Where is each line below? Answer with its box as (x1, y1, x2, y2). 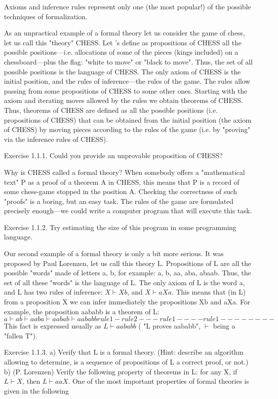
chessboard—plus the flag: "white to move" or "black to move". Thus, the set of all (4, 56, 253, 66)
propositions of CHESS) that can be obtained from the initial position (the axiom (4, 114, 252, 125)
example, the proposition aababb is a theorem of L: (4, 306, 159, 316)
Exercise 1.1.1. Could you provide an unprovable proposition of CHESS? (4, 150, 223, 161)
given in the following (4, 385, 69, 396)
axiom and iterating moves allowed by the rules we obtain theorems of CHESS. (4, 95, 243, 105)
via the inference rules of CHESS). (4, 133, 108, 144)
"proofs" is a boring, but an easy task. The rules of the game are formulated (4, 196, 234, 206)
